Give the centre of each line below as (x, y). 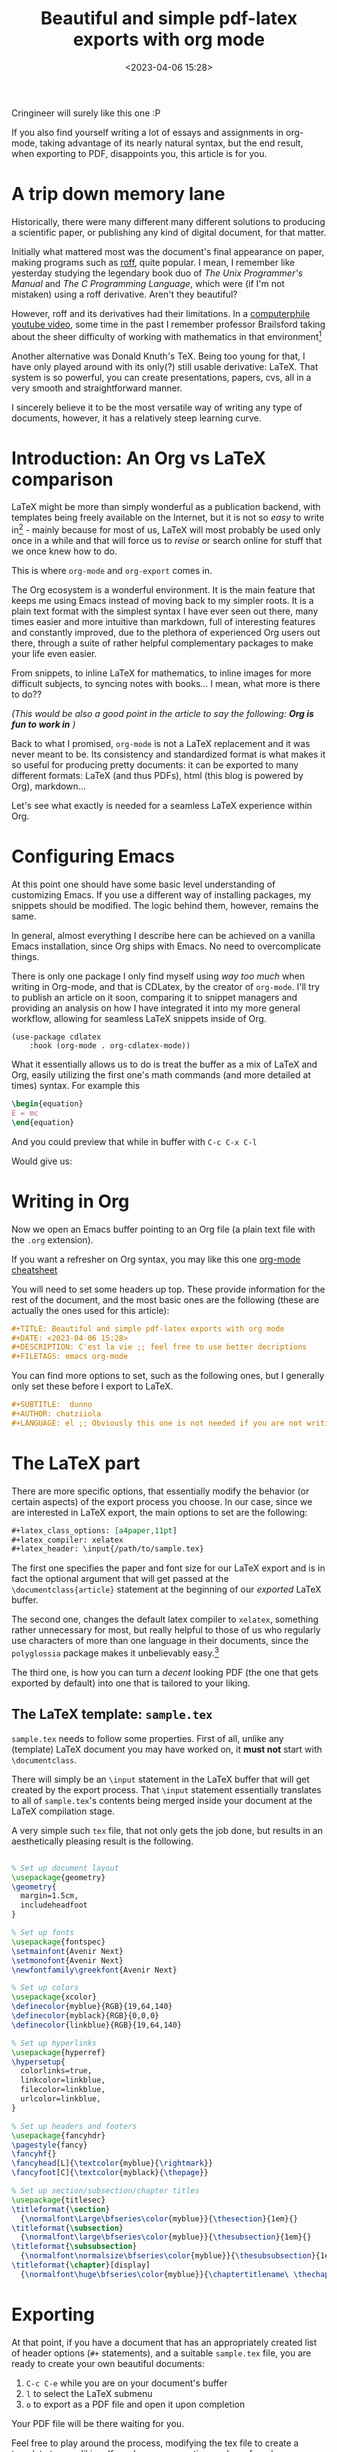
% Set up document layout (65, 1868)
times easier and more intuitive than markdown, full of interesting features (163, 622)
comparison (62, 479)
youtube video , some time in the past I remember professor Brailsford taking (168, 324)
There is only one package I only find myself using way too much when (158, 976)
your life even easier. (54, 654)
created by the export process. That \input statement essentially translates (166, 1789)
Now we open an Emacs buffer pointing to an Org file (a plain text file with (163, 1229)
